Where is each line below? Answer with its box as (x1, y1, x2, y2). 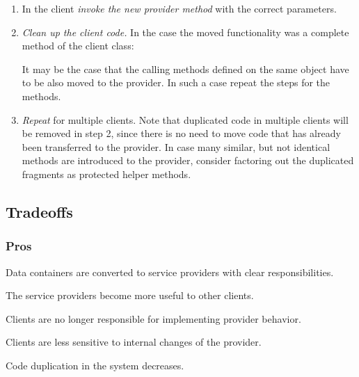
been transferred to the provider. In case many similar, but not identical (22, 139, 330, 154)
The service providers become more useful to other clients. (6, 288, 254, 303)
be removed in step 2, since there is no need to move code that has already (22, 126, 341, 141)
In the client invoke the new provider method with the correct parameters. (22, 1, 337, 15)
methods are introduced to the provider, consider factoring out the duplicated (22, 153, 354, 168)
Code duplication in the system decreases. (6, 358, 184, 372)
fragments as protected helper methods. (22, 166, 191, 181)
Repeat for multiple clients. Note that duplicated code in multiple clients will (22, 112, 349, 127)
